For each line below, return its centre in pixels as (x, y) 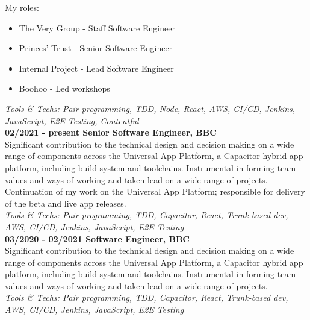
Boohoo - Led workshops (64, 88)
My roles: (22, 7)
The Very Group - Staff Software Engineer (97, 27)
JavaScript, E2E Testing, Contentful (72, 120)
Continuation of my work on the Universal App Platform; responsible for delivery (155, 191)
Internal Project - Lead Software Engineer (96, 68)
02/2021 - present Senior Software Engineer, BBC (111, 132)
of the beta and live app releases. (66, 203)
